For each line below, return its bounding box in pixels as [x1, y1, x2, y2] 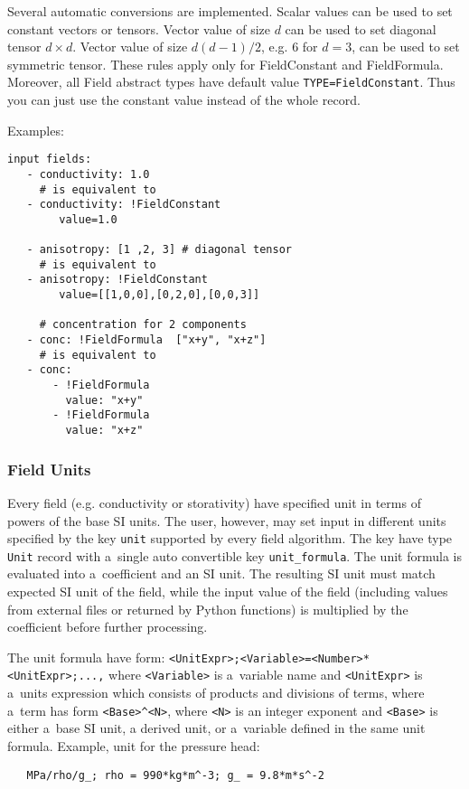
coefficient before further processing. [7, 617, 208, 636]
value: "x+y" [65, 393, 144, 407]
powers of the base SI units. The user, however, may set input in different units [7, 511, 446, 530]
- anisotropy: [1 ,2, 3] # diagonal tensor [26, 243, 292, 257]
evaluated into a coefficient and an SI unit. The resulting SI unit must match [7, 564, 436, 583]
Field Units [7, 457, 91, 480]
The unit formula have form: [7, 647, 165, 666]
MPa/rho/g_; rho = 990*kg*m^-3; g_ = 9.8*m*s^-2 [26, 768, 324, 782]
